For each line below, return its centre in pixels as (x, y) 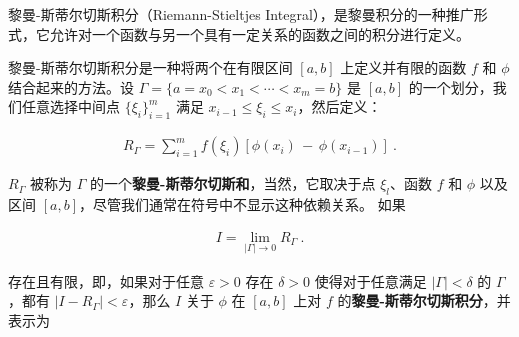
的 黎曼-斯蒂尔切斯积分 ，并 (424, 300)
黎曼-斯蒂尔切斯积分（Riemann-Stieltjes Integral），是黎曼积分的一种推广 (241, 14)
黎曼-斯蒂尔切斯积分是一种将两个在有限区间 (150, 67)
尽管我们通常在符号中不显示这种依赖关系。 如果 (249, 204)
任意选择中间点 (70, 106)
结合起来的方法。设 (71, 86)
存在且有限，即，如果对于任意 (106, 280)
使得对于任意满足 (370, 280)
